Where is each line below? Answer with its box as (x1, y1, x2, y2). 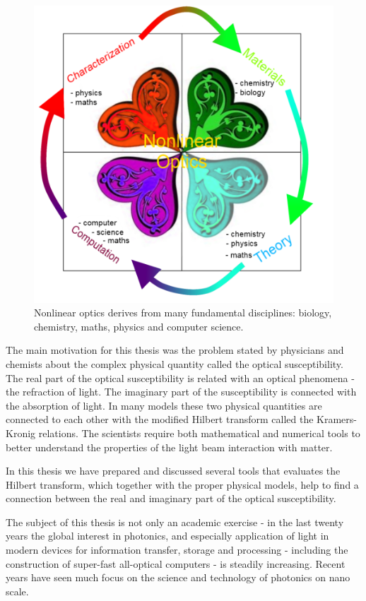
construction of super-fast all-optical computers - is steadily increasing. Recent (6, 556, 346, 571)
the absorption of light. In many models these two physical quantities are (6, 398, 322, 412)
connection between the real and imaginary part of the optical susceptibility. (6, 491, 336, 506)
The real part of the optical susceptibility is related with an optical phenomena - (6, 370, 355, 385)
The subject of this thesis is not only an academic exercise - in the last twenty (6, 514, 344, 529)
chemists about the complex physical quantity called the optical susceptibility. (6, 356, 343, 371)
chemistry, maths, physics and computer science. (34, 319, 244, 333)
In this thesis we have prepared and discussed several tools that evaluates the (6, 463, 341, 478)
